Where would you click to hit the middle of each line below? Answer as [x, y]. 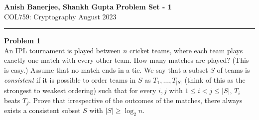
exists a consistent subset [42, 110]
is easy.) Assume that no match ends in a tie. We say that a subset [106, 69]
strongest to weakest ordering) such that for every [80, 90]
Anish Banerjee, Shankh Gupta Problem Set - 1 [88, 6]
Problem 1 [22, 41]
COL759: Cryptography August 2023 [60, 16]
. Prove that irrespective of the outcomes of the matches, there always [136, 100]
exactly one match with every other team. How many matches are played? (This [127, 60]
